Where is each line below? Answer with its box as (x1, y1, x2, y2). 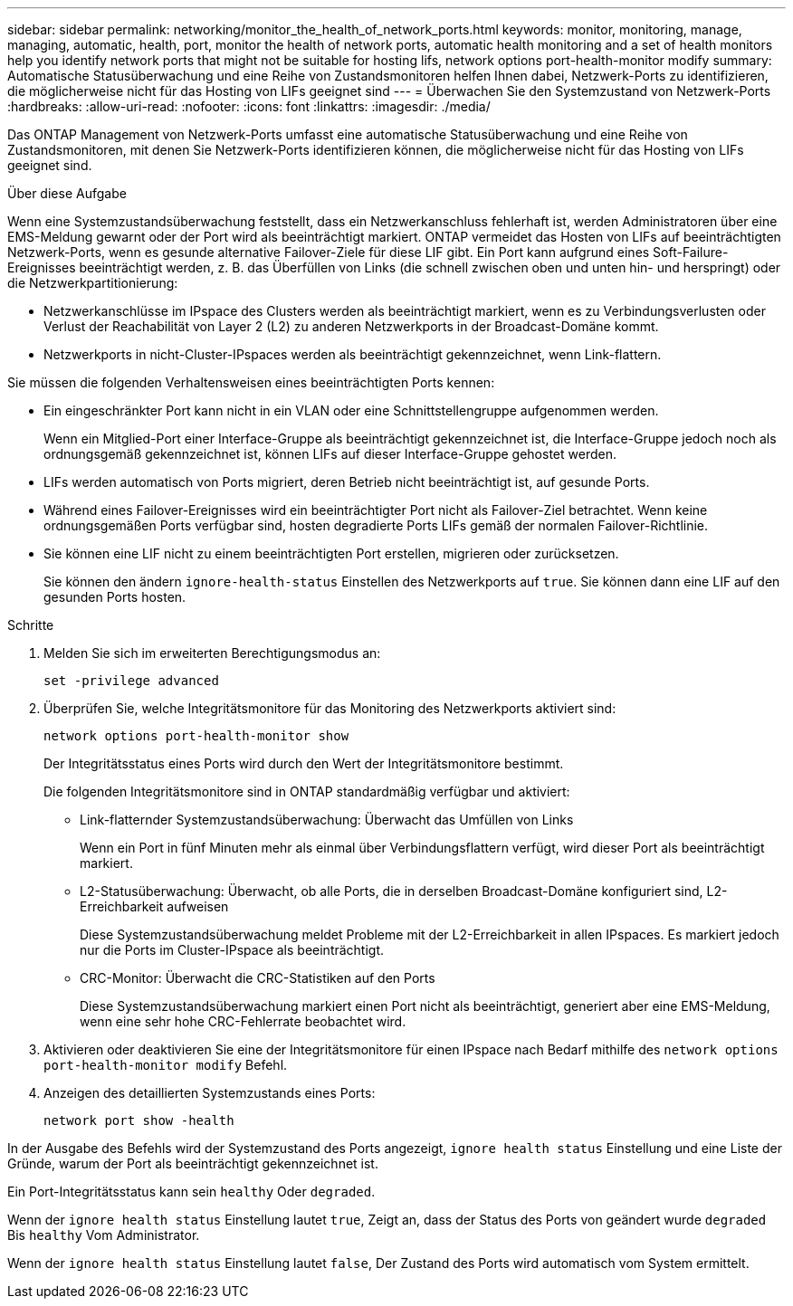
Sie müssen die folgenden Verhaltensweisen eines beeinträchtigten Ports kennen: (7, 375, 495, 390)
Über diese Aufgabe (7, 186, 127, 201)
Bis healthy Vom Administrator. (7, 1227, 200, 1243)
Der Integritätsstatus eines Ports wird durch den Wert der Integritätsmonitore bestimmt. (43, 756, 564, 771)
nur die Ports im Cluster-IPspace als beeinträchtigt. (80, 942, 385, 958)
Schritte (7, 617, 54, 633)
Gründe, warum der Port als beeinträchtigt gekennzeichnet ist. (7, 1156, 378, 1171)
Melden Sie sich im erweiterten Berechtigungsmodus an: (43, 645, 381, 661)
